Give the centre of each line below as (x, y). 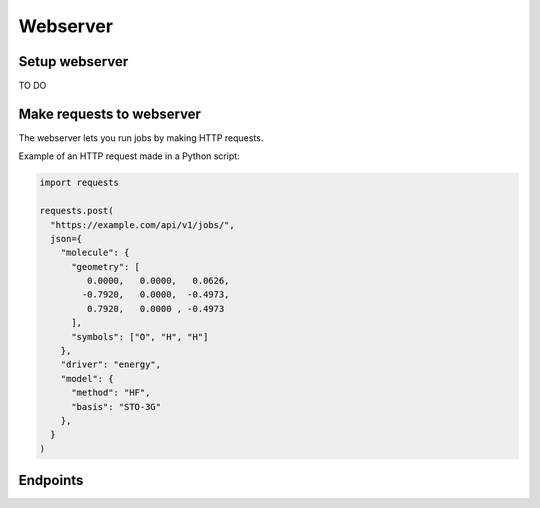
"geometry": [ (105, 266)
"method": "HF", (111, 393)
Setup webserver (73, 61)
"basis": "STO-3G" (116, 406)
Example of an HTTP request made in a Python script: (129, 156)
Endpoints (51, 480)
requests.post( (76, 211)
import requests (79, 183)
